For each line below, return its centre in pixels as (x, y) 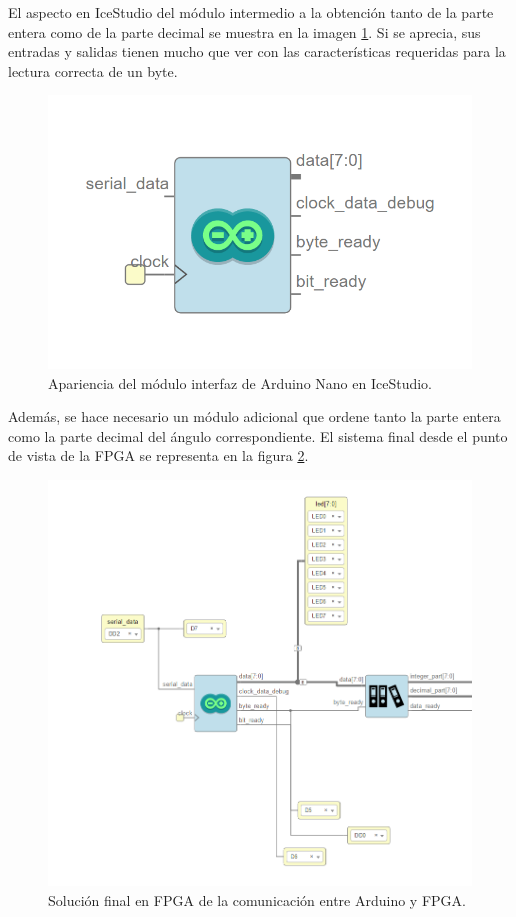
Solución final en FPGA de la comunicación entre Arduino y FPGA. (257, 899)
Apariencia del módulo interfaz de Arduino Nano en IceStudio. (240, 382)
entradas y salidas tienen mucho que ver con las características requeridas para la (257, 51)
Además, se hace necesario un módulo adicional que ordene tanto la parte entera (254, 416)
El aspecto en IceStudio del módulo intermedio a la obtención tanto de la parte (251, 12)
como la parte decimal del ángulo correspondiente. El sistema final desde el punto (258, 435)
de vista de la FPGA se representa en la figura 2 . (158, 455)
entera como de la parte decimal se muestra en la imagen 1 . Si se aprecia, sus (244, 31)
